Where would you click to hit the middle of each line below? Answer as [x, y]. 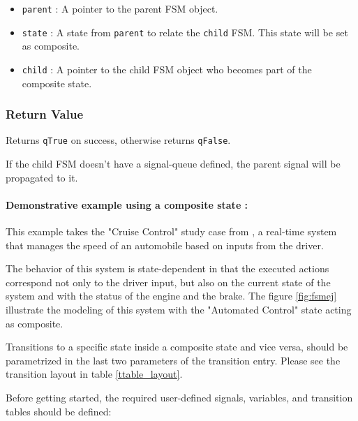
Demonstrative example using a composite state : [127, 204]
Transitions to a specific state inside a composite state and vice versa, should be [177, 347]
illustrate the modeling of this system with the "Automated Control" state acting [179, 309]
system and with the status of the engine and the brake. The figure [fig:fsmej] [171, 296]
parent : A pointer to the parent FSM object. [120, 8]
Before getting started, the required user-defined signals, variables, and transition [179, 397]
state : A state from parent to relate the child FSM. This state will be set [185, 32]
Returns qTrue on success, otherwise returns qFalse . [118, 140]
